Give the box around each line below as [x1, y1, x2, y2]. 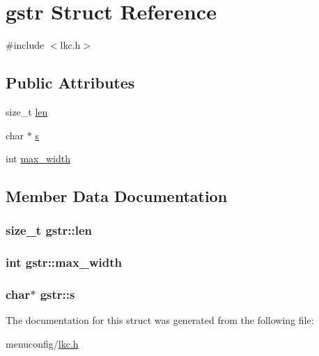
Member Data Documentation [6, 185, 228, 207]
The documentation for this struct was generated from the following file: [6, 313, 314, 327]
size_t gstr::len [6, 222, 93, 239]
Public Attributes [6, 72, 135, 93]
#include [6, 38, 45, 52]
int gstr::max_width [6, 254, 123, 271]
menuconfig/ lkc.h [6, 336, 79, 350]
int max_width [6, 151, 70, 166]
